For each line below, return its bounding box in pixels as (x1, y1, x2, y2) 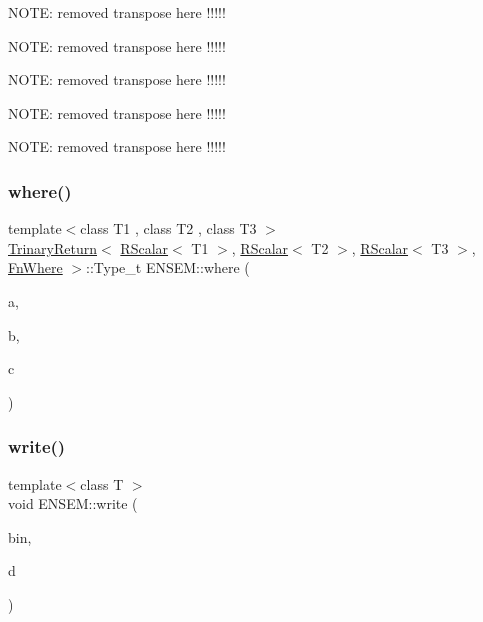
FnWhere (8, 257, 63, 278)
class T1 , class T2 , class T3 (80, 218, 257, 239)
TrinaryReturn (8, 237, 98, 258)
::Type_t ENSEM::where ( (86, 257, 250, 278)
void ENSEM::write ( (8, 493, 138, 514)
